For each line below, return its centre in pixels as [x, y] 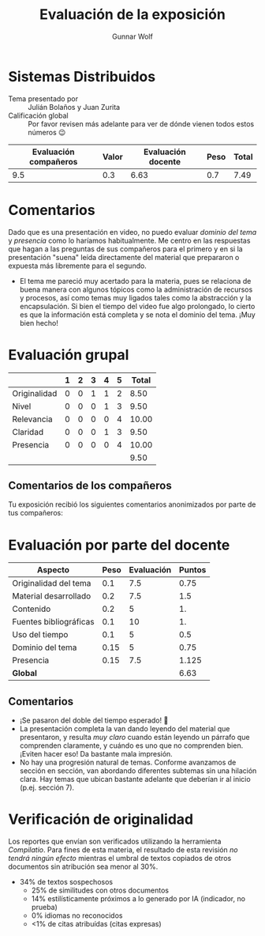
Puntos [192, 570]
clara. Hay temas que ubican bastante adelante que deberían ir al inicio [135, 779]
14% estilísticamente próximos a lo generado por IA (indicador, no [138, 899]
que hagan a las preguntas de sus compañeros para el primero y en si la [125, 249]
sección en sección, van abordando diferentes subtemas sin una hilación [138, 771]
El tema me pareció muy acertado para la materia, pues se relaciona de [135, 281]
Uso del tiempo [40, 635]
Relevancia [32, 419]
